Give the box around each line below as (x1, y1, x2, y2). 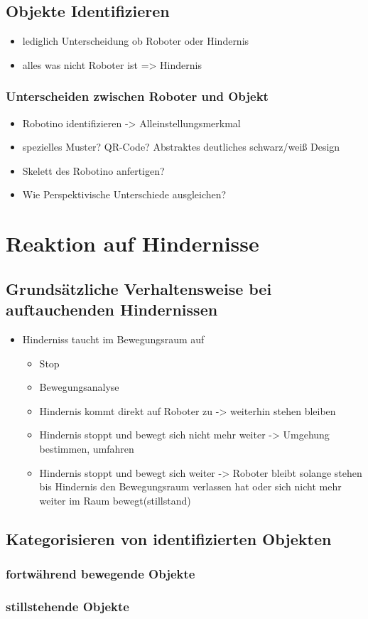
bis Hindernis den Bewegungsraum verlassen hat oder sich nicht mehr (39, 479, 342, 494)
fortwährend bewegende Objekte (6, 565, 195, 582)
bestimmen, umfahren (39, 441, 134, 456)
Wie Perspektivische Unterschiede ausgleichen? (22, 187, 227, 202)
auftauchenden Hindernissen (6, 298, 218, 321)
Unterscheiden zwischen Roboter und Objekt (6, 87, 269, 105)
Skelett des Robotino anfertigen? (22, 163, 165, 178)
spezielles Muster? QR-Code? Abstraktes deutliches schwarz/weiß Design (22, 139, 340, 154)
